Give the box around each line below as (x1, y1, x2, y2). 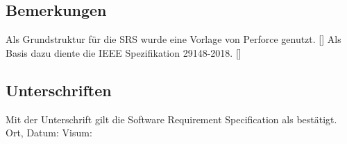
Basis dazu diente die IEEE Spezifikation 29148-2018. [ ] (6, 45, 242, 60)
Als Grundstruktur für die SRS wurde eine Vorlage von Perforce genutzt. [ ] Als (6, 32, 341, 46)
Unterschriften (6, 79, 112, 100)
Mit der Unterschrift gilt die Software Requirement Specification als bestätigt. (6, 111, 337, 126)
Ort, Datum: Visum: (6, 125, 92, 140)
